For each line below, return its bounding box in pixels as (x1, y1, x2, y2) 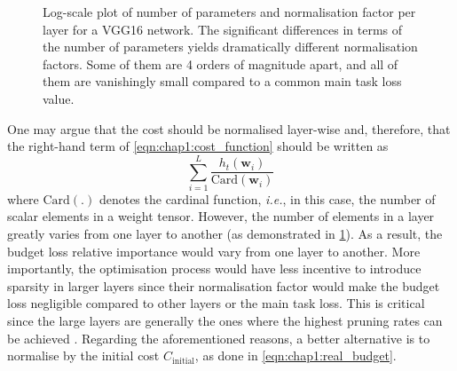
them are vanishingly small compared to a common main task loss (43, 72, 402, 91)
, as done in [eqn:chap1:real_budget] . (194, 346, 397, 365)
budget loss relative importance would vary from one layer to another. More (7, 241, 421, 260)
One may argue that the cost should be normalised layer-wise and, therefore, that (7, 119, 451, 138)
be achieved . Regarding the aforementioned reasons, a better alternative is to (7, 328, 430, 347)
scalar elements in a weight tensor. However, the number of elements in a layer (7, 207, 435, 225)
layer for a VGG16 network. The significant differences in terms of (43, 20, 403, 38)
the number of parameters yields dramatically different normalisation (43, 37, 418, 56)
